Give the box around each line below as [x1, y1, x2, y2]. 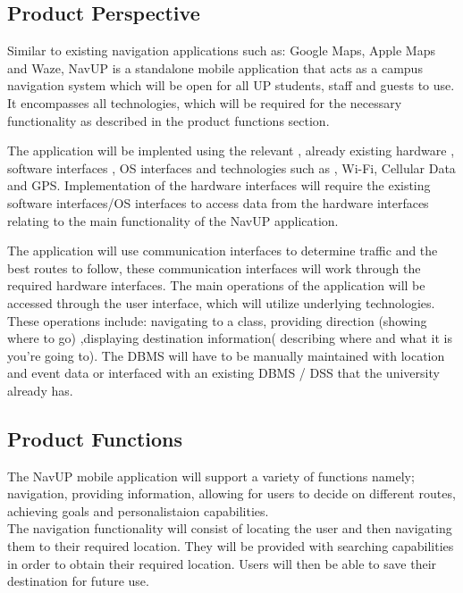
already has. [7, 380, 73, 399]
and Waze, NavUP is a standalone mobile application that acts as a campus [7, 58, 423, 77]
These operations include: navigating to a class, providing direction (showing [7, 311, 427, 330]
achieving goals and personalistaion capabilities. [7, 501, 269, 520]
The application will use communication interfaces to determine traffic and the [7, 241, 438, 260]
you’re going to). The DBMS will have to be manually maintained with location [7, 346, 445, 364]
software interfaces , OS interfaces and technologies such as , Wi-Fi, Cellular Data [7, 158, 456, 177]
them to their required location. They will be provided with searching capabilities [7, 537, 454, 555]
